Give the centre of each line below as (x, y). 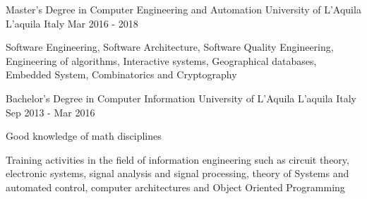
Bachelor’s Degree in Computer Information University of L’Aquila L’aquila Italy (181, 98)
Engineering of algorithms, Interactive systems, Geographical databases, (161, 60)
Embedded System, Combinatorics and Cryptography (121, 74)
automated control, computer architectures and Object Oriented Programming (175, 187)
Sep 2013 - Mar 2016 (50, 112)
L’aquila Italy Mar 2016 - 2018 (72, 23)
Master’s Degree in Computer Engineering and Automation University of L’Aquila (183, 9)
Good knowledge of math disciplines (84, 136)
